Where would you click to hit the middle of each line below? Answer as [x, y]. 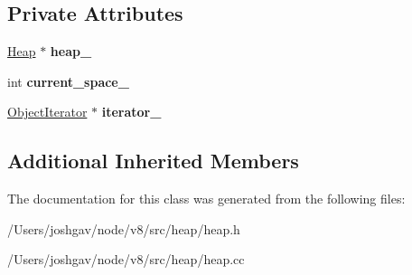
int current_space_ [68, 81]
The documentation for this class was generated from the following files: [206, 199]
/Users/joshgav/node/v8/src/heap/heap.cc [126, 259]
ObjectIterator [47, 112]
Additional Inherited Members [153, 161]
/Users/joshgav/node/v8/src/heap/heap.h [124, 228]
